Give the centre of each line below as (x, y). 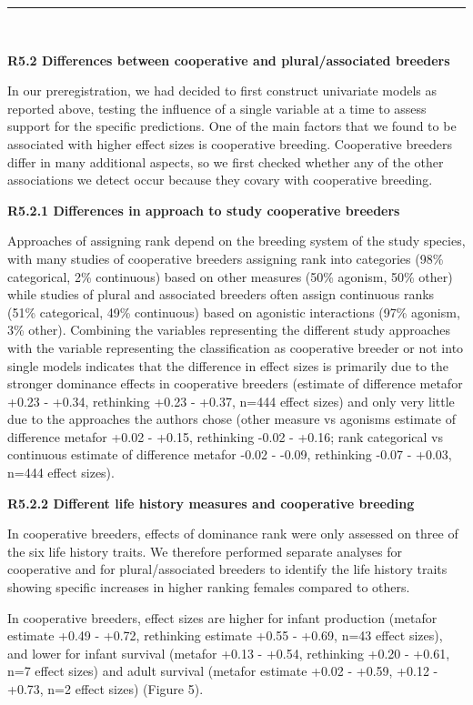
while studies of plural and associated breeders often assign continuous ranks (221, 294)
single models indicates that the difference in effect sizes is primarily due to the (228, 365)
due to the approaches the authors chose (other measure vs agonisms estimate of (232, 419)
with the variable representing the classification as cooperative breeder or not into (236, 347)
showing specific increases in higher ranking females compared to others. (209, 587)
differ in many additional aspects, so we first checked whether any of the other (226, 161)
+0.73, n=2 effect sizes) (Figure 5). (106, 689)
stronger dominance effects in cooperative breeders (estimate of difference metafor (235, 383)
